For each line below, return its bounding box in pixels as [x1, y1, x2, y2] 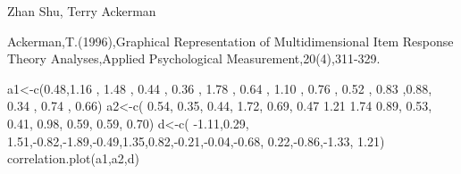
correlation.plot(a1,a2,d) [7, 149, 139, 168]
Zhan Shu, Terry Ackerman [7, 2, 156, 20]
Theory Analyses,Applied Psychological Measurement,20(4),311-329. [7, 49, 381, 68]
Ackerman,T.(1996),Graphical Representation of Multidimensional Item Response [7, 31, 454, 50]
